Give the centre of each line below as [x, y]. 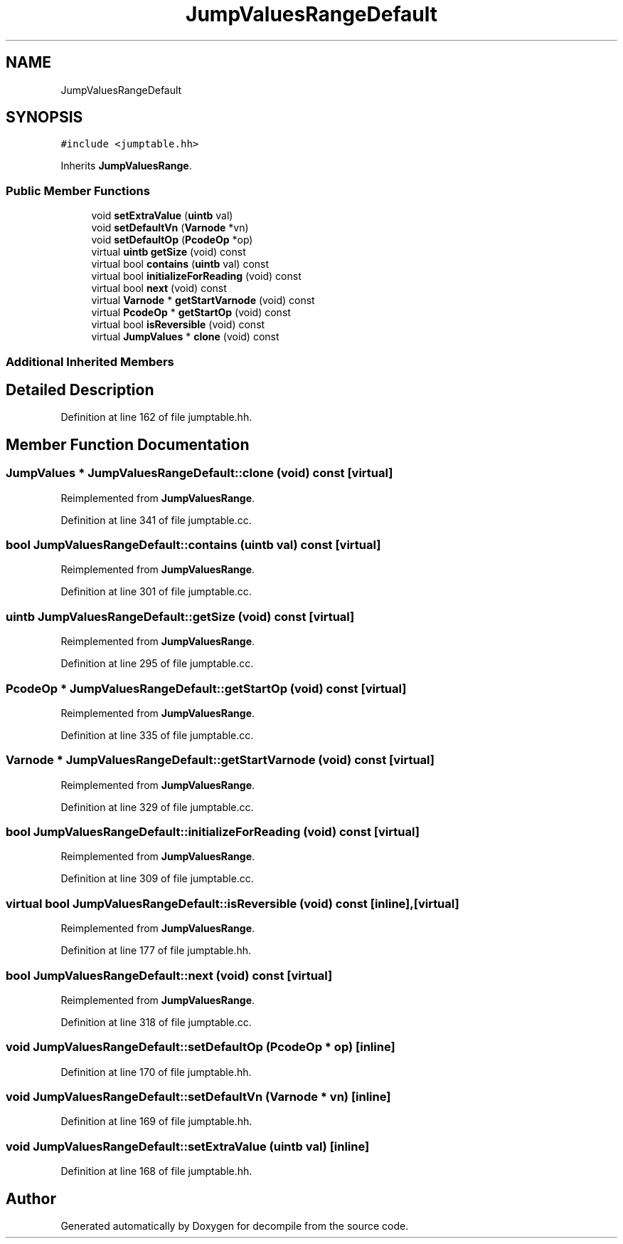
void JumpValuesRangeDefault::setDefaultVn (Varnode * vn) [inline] [198, 1097]
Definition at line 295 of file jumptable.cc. [157, 664]
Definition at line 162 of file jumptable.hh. [156, 417]
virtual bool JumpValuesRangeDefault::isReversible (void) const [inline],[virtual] [233, 903]
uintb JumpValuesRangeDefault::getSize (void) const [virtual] [180, 616]
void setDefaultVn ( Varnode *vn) [170, 228]
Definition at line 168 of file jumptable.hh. [156, 1171]
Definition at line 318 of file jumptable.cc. [156, 1022]
